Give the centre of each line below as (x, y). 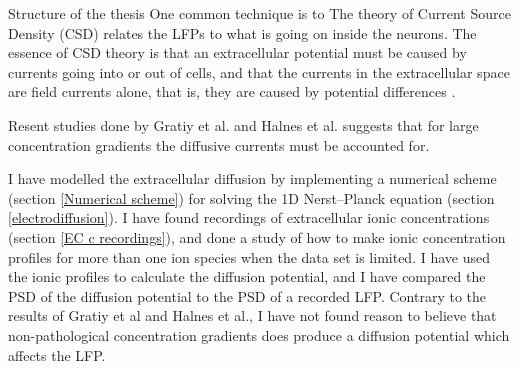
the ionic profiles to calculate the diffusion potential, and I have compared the (247, 276)
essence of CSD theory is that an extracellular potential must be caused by (237, 52)
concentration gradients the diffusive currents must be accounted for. (219, 144)
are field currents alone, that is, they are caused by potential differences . (232, 91)
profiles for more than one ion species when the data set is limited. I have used (249, 256)
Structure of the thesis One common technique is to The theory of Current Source (259, 13)
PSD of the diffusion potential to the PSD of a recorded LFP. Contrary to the (247, 295)
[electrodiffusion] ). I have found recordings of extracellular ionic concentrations (249, 217)
